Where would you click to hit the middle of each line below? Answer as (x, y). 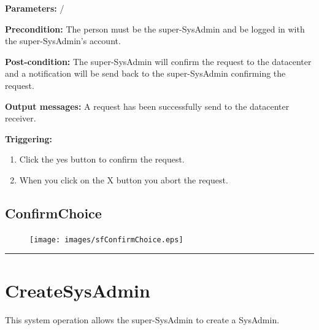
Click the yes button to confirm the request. (102, 159)
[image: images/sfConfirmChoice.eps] (106, 240)
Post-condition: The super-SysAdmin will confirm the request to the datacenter (158, 61)
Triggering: (29, 138)
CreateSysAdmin (78, 290)
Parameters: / (35, 8)
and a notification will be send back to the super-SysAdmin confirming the (145, 73)
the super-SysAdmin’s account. (63, 41)
